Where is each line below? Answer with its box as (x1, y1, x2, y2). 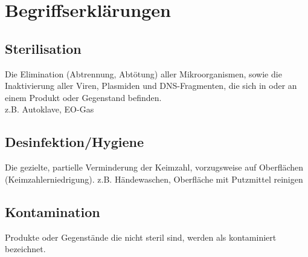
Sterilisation (5, 39, 82, 57)
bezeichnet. (5, 242, 46, 255)
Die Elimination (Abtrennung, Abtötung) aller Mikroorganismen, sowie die (5, 67, 282, 80)
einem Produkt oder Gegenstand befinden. (5, 91, 162, 103)
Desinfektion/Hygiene (5, 132, 144, 151)
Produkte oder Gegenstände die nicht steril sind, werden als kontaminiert (5, 230, 277, 243)
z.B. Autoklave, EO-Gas (5, 103, 94, 115)
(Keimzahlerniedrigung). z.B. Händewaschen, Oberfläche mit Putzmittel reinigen (5, 172, 303, 185)
